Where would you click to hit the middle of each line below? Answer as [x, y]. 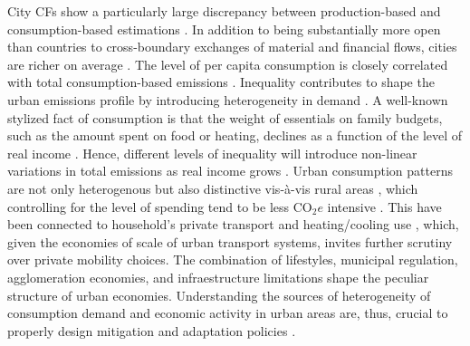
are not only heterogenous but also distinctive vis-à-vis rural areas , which [213, 188]
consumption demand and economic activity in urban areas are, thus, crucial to [228, 313]
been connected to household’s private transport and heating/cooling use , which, [233, 224]
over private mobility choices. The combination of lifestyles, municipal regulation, [233, 259]
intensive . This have [384, 206]
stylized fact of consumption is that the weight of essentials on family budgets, [225, 117]
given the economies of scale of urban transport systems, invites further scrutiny [230, 241]
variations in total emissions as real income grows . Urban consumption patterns [230, 171]
